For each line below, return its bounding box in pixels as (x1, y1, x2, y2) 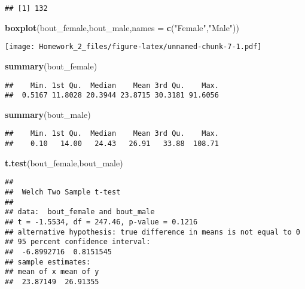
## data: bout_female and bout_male (5, 208, 155, 217)
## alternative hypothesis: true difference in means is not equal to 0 (5, 227, 300, 236)
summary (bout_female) (5, 59, 97, 72)
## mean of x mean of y (5, 267, 99, 276)
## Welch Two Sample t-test (5, 187, 121, 196)
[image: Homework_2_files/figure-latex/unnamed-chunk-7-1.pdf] (5, 42, 262, 51)
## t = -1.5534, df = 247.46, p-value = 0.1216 (5, 217, 198, 226)
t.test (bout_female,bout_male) (5, 156, 123, 169)
